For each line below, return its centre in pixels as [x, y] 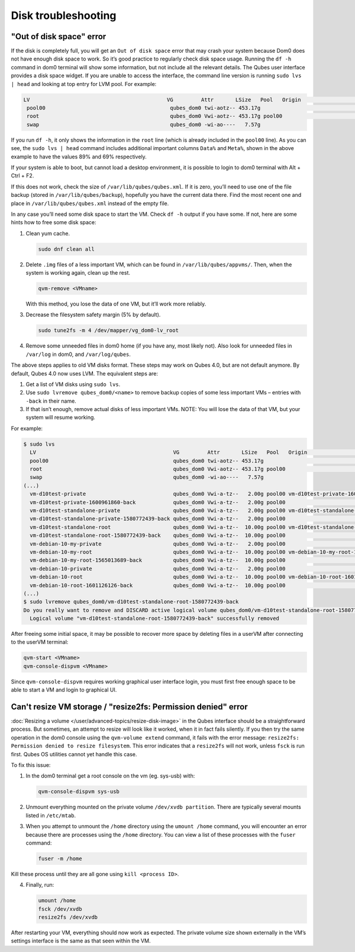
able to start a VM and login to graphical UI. [64, 690]
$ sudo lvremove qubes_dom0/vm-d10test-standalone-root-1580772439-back [131, 602]
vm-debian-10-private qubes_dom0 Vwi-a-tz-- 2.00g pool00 [158, 569]
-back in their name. [51, 401]
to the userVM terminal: [40, 642]
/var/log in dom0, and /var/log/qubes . [78, 354]
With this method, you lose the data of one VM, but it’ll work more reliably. [116, 304]
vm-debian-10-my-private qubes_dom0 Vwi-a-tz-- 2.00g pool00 [158, 544]
